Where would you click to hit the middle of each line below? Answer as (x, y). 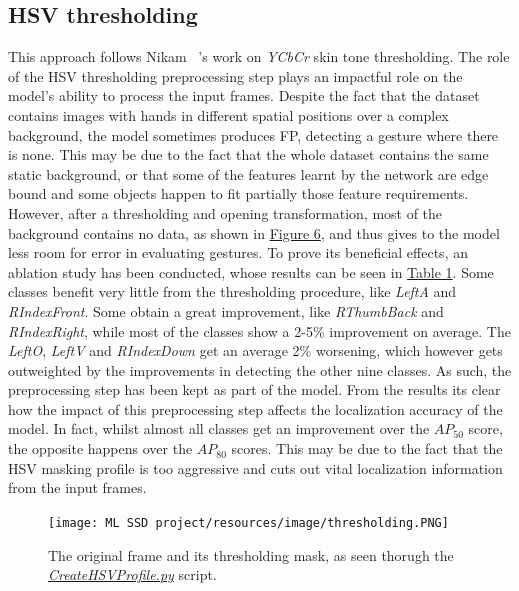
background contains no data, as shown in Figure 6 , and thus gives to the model (254, 232)
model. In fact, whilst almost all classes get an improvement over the (219, 428)
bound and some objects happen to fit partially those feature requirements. (238, 193)
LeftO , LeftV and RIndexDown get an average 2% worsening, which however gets (255, 350)
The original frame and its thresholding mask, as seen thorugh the (251, 554)
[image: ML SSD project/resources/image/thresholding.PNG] (248, 522)
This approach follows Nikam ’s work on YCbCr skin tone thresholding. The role (259, 56)
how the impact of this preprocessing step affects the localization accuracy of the (255, 408)
